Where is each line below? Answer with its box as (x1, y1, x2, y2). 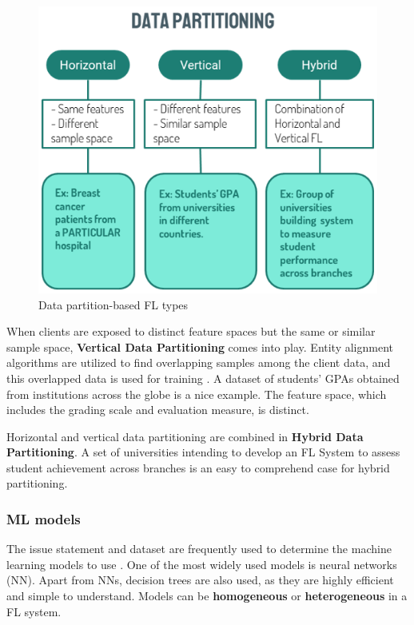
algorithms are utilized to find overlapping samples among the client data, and (6, 354, 391, 371)
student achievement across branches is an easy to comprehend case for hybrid (6, 459, 390, 476)
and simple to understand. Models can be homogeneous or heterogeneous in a (6, 587, 408, 604)
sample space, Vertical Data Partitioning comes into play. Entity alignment (6, 338, 394, 355)
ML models (6, 509, 81, 528)
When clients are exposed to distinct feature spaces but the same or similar (6, 323, 376, 340)
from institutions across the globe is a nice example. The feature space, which (6, 385, 387, 402)
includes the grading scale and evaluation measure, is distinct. (6, 401, 309, 418)
